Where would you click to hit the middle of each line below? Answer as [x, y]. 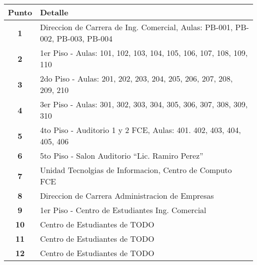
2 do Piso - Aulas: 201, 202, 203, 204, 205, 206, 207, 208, [136, 78]
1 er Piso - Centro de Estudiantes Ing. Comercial [123, 210]
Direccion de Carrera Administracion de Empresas [127, 196]
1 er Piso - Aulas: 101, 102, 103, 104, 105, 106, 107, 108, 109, [144, 53]
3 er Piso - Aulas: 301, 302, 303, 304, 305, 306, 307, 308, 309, [144, 104]
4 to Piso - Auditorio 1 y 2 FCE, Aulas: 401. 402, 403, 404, [140, 130]
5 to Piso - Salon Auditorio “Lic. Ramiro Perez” [122, 155]
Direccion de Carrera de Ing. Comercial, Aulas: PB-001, [136, 27]
